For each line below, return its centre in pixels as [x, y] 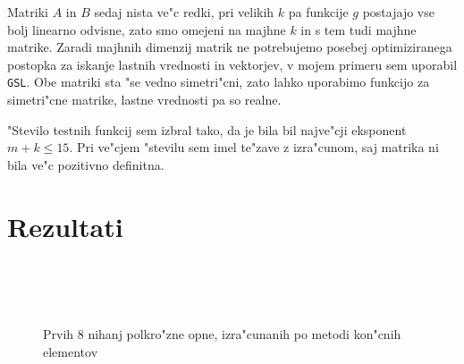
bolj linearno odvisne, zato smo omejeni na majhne [147, 29]
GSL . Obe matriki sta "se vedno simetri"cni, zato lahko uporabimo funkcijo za [219, 82]
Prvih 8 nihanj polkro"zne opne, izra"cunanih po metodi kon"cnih [222, 334]
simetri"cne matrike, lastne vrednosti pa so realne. [144, 100]
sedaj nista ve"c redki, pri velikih [184, 12]
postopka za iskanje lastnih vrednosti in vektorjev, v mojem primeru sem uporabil [232, 64]
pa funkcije [318, 12]
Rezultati [65, 226]
